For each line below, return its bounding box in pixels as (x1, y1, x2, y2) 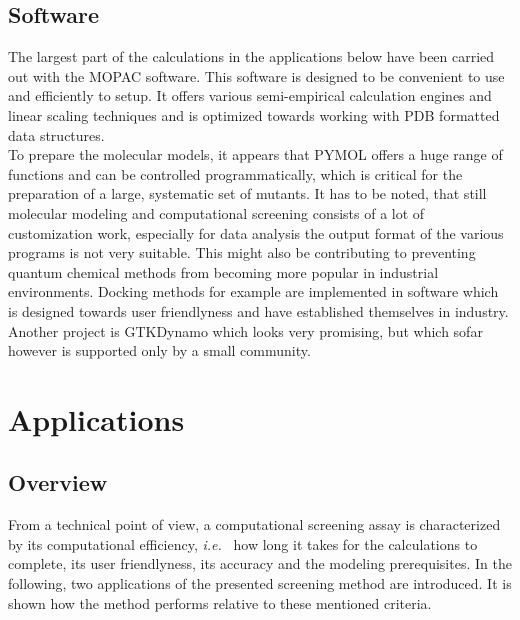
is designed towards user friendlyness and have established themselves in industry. (8, 300, 509, 321)
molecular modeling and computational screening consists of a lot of (8, 202, 425, 223)
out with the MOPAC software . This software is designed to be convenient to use (8, 65, 505, 86)
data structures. (8, 124, 105, 145)
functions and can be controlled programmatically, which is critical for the (8, 163, 463, 184)
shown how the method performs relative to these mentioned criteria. (8, 592, 432, 613)
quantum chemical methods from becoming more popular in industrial (8, 261, 439, 282)
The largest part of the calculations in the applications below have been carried (8, 46, 495, 67)
